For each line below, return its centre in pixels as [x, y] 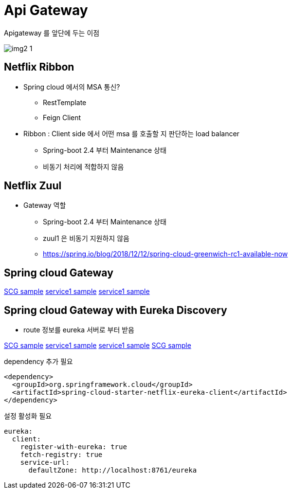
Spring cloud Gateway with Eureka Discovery [116, 310]
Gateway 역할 [45, 205]
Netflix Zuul [33, 186]
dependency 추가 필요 [38, 362]
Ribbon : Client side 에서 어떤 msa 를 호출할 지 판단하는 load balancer [131, 133]
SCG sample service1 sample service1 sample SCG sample [98, 346]
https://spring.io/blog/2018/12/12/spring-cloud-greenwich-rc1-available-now [165, 254]
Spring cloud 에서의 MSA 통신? [72, 87]
